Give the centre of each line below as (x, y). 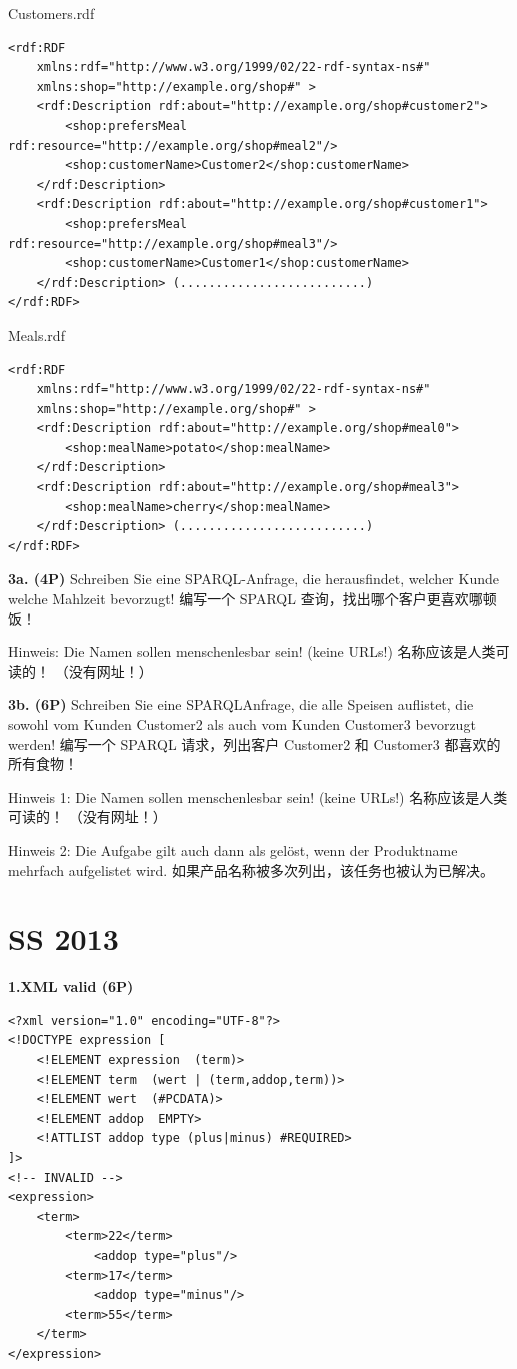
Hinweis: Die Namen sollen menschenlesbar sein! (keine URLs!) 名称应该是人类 (252, 651)
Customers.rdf (51, 13)
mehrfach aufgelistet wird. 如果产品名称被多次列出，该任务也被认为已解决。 (251, 869)
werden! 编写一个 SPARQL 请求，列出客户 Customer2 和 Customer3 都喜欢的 (254, 743)
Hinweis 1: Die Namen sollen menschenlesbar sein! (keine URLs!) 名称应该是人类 (258, 796)
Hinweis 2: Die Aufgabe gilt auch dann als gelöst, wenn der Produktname (233, 849)
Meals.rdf (36, 334)
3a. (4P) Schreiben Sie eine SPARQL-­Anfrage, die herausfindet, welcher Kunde (253, 578)
